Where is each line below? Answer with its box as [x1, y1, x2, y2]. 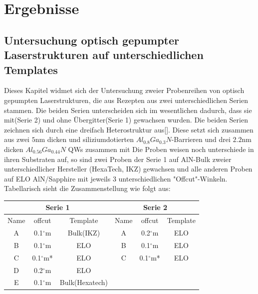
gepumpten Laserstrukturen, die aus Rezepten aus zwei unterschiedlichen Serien [4, 94, 249, 105]
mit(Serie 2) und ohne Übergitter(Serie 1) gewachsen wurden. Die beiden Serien [4, 114, 248, 125]
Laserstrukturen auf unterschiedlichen [4, 47, 204, 62]
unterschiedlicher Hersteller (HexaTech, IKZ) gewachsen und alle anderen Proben [4, 163, 253, 174]
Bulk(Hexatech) [59, 277, 108, 287]
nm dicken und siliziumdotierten [35, 134, 134, 144]
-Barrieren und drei [171, 134, 231, 144]
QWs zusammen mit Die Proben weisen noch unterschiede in [68, 143, 254, 154]
